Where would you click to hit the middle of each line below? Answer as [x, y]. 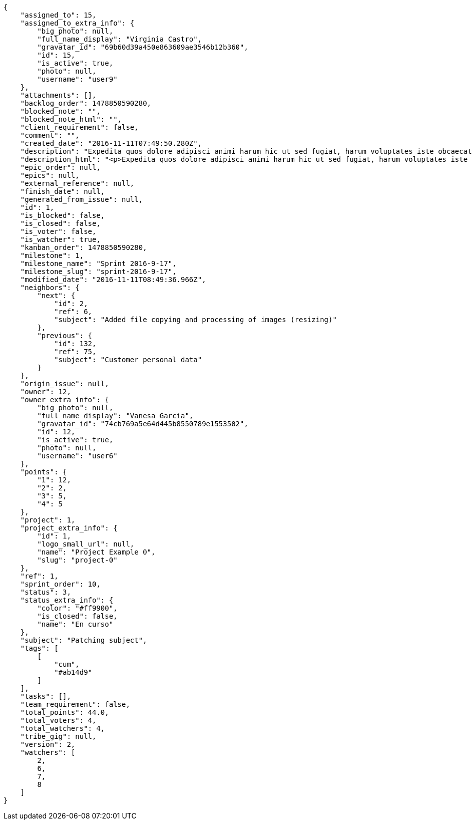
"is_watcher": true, [60, 239]
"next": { [56, 296]
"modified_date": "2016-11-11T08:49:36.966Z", [113, 280]
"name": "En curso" [75, 624]
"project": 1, [48, 520]
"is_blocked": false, [63, 215]
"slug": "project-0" [77, 560]
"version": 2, [48, 744]
